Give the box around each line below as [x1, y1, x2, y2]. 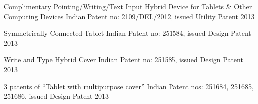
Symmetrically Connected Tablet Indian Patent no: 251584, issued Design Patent [4, 28, 251, 38]
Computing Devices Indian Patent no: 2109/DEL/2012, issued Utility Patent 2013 [4, 11, 255, 21]
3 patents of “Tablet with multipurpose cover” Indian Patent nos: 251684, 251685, [4, 81, 254, 91]
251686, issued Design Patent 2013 [4, 91, 109, 101]
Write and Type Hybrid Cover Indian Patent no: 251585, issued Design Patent [4, 54, 243, 65]
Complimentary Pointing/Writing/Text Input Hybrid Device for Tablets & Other [4, 1, 252, 11]
